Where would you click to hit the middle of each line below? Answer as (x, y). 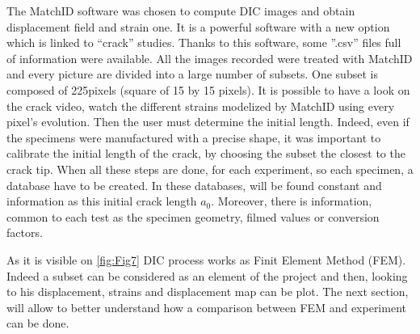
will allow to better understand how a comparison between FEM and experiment (206, 307)
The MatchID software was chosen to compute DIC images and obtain (181, 11)
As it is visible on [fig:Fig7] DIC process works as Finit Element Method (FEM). (206, 259)
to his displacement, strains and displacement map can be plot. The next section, (208, 292)
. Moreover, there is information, (292, 201)
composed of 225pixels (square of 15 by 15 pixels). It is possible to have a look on (208, 89)
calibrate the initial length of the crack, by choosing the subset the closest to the (206, 153)
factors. (25, 233)
